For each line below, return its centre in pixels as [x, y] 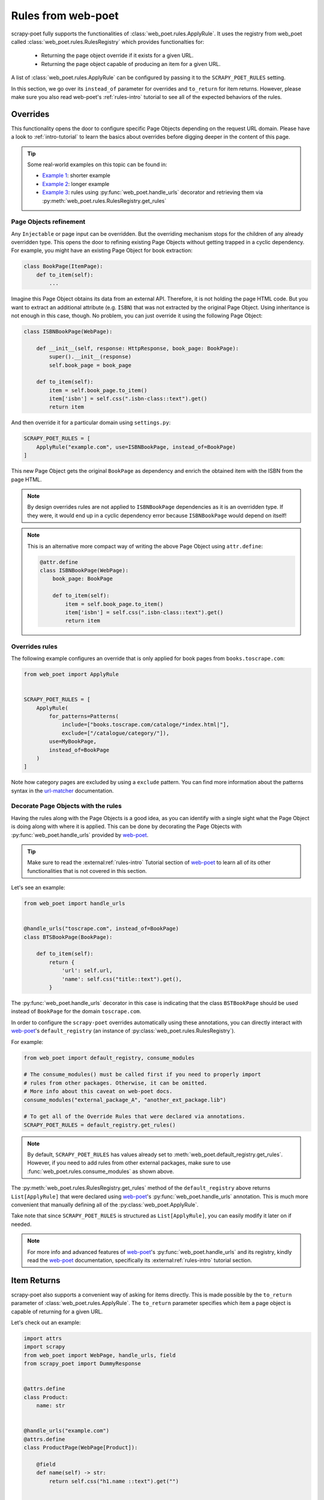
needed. [21, 1224]
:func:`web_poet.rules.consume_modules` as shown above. [100, 1171]
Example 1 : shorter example [76, 175]
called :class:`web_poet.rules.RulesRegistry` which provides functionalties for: [108, 41]
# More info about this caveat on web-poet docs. [98, 1091]
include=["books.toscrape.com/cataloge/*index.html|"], [145, 725]
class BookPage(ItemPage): [63, 266]
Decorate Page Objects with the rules [67, 806]
